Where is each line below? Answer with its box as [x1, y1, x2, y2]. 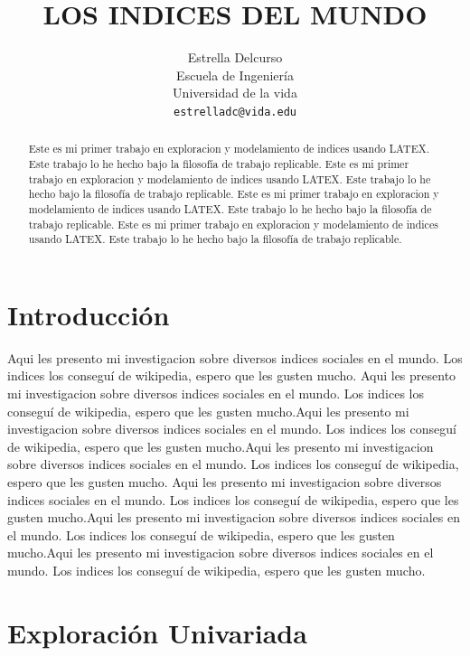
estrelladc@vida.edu [173, 105, 297, 118]
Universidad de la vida [173, 83, 297, 102]
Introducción [7, 295, 170, 333]
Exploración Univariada [7, 614, 307, 651]
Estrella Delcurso [187, 48, 283, 67]
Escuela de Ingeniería [176, 65, 294, 84]
